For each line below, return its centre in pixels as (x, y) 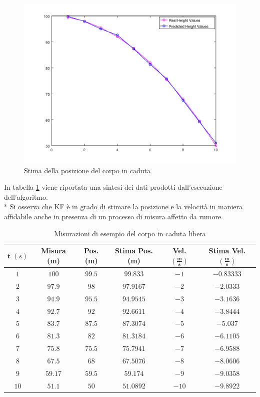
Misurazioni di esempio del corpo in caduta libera (130, 233)
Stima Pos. (134, 251)
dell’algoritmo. (26, 196)
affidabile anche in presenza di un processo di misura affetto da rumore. (113, 216)
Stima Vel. (227, 251)
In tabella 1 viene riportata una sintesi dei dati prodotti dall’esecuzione (113, 187)
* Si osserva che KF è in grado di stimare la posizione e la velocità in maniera (123, 207)
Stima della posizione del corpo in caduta (87, 170)
